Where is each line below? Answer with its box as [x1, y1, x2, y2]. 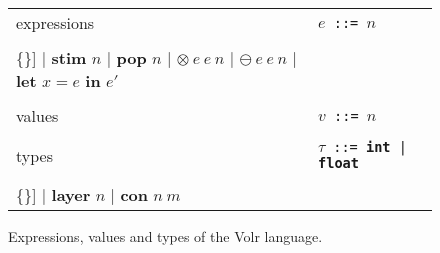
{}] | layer [16, 183, 91, 206]
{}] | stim [16, 46, 87, 69]
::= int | [333, 139, 407, 155]
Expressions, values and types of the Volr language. [8, 226, 323, 246]
